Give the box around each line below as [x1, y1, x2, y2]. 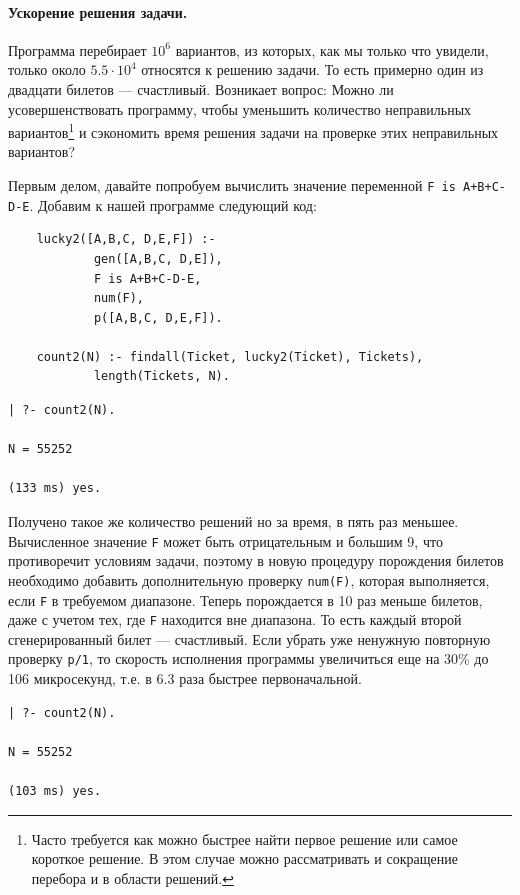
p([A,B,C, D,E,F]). [93, 310, 223, 325]
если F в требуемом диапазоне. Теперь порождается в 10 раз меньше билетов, [8, 589, 483, 610]
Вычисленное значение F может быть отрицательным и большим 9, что [8, 530, 443, 551]
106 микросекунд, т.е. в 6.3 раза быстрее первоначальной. [8, 668, 362, 689]
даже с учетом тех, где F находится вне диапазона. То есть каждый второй [8, 609, 462, 630]
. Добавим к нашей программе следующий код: [29, 194, 317, 215]
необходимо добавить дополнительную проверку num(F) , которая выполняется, [8, 569, 490, 590]
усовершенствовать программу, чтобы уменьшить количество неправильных [8, 98, 472, 119]
